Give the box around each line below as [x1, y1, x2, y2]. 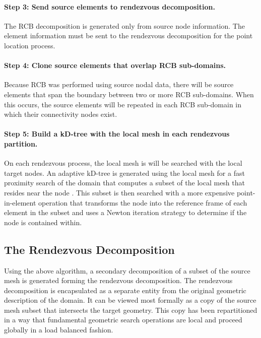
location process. [4, 40, 55, 50]
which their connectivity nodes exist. [4, 109, 117, 119]
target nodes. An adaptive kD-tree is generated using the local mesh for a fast [4, 167, 245, 178]
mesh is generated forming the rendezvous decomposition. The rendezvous [4, 275, 233, 286]
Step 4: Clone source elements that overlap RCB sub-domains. [4, 60, 226, 71]
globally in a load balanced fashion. [4, 324, 113, 335]
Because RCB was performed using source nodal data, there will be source [4, 79, 234, 90]
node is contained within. [4, 217, 82, 227]
